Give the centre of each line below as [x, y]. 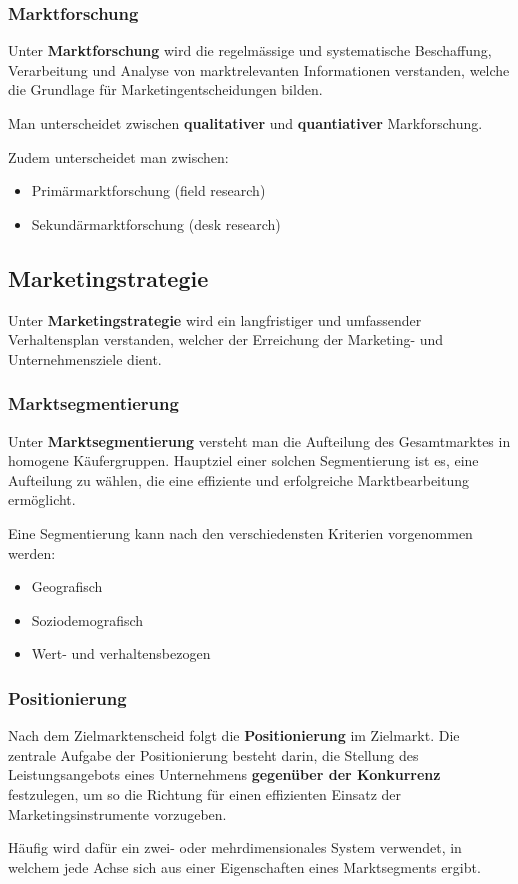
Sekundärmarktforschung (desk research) [156, 223]
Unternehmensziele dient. [85, 358]
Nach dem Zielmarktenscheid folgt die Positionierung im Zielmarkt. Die [234, 735]
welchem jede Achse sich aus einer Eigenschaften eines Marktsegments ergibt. [244, 866]
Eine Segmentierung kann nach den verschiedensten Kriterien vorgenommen [240, 532]
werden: [32, 552]
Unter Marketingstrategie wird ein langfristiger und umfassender [215, 319]
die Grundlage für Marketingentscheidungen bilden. [165, 89]
